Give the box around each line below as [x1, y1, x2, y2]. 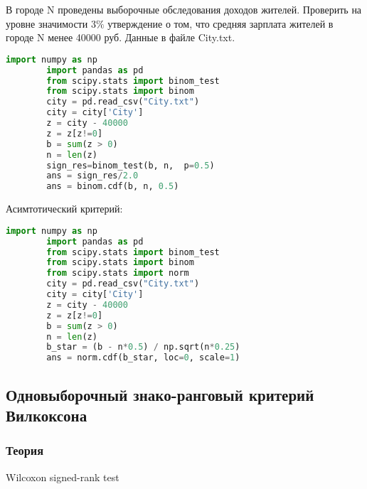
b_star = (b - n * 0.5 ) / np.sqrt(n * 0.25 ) [46, 342, 240, 353]
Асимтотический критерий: [6, 201, 123, 216]
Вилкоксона [6, 404, 87, 426]
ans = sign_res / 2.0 [46, 171, 139, 181]
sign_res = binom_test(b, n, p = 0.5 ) [46, 160, 215, 171]
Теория [6, 441, 44, 459]
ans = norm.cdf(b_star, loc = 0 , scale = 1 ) [46, 353, 240, 363]
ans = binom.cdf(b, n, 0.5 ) [46, 181, 179, 192]
